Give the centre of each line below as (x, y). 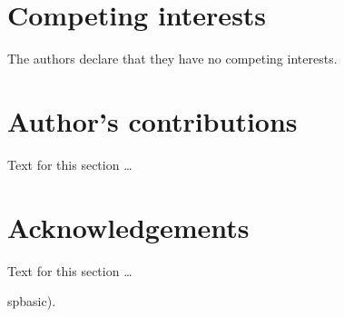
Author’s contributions (152, 120)
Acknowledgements (128, 227)
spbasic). (32, 301)
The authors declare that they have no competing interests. (172, 59)
